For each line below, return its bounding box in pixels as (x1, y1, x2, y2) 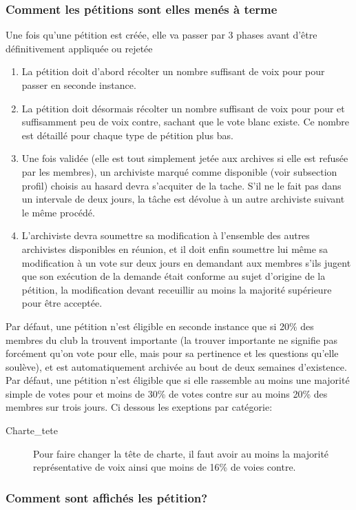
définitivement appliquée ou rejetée (6, 41, 153, 55)
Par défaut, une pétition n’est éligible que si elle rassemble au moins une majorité (6, 373, 350, 387)
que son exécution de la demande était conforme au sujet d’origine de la (21, 269, 326, 283)
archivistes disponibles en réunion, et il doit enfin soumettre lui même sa (21, 241, 328, 256)
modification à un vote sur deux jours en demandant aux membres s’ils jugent (21, 255, 351, 269)
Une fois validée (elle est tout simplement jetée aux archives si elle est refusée (21, 151, 348, 165)
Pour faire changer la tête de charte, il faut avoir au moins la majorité (33, 446, 329, 460)
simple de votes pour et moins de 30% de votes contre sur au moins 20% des (6, 386, 328, 400)
